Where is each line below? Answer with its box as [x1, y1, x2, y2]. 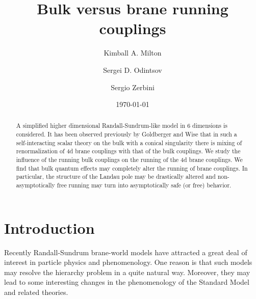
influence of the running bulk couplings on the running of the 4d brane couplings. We [16, 155, 243, 164]
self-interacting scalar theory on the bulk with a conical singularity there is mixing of [16, 138, 242, 147]
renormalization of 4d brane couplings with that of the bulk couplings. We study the [16, 147, 241, 155]
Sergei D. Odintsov [103, 64, 162, 75]
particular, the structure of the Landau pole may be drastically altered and [16, 172, 216, 181]
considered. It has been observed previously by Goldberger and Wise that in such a [16, 130, 237, 139]
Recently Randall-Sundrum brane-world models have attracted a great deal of [4, 247, 247, 257]
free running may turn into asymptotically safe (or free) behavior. [57, 181, 232, 189]
